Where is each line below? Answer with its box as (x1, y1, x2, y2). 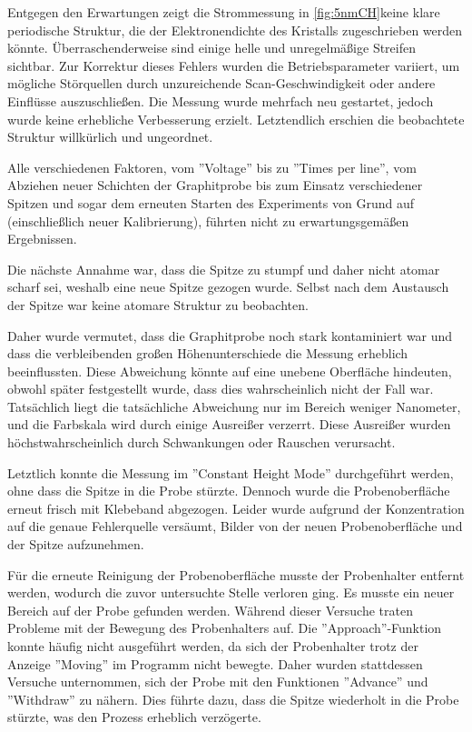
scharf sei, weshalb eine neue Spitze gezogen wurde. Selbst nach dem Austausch (7, 277, 449, 296)
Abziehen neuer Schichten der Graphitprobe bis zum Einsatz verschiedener (7, 175, 423, 195)
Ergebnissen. (7, 229, 77, 248)
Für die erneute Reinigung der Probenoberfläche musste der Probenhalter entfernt (7, 565, 465, 584)
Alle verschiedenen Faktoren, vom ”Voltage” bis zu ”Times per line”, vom (7, 157, 417, 176)
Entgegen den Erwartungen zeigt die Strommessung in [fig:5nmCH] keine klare (7, 3, 440, 21)
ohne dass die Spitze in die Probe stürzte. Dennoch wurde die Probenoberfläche (7, 481, 450, 500)
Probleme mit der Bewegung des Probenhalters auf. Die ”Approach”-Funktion (7, 618, 442, 637)
